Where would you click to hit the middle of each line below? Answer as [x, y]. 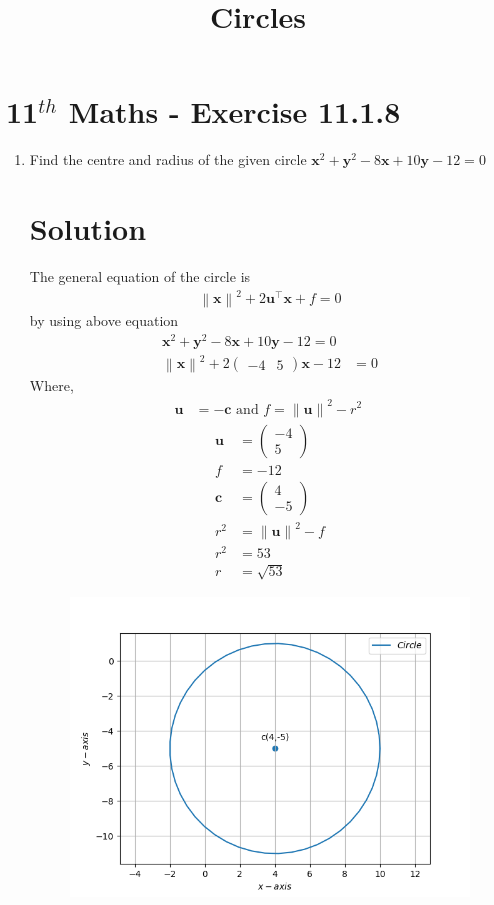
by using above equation [104, 320]
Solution [88, 228]
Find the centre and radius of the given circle [168, 159]
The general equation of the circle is [140, 276]
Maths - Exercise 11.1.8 [234, 111]
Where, [51, 385]
